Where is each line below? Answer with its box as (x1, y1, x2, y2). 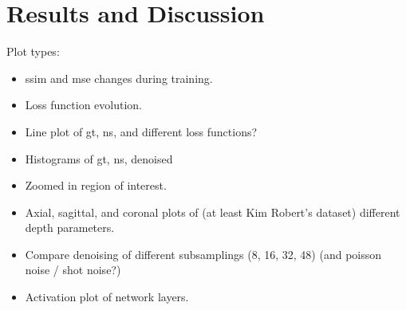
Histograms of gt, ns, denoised (25, 150, 173, 167)
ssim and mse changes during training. (25, 69, 213, 86)
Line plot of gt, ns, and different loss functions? (25, 123, 258, 139)
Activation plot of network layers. (25, 288, 189, 305)
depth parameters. (25, 219, 115, 236)
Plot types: (6, 43, 60, 60)
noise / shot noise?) (25, 261, 121, 278)
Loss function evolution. (25, 96, 142, 113)
